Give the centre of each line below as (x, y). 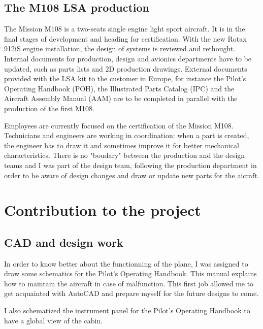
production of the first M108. (49, 108)
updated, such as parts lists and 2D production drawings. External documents (126, 68)
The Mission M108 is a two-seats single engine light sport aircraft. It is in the (125, 29)
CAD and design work (64, 242)
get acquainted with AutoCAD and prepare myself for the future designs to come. (131, 293)
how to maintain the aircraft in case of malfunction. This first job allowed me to (129, 283)
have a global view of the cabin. (54, 320)
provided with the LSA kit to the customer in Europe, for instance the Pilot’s (125, 78)
